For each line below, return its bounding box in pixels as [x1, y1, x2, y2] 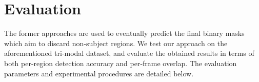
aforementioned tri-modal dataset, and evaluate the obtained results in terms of [4, 48, 254, 58]
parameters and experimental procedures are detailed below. [4, 68, 194, 78]
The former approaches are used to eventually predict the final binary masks [4, 28, 245, 38]
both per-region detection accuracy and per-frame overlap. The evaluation [4, 57, 237, 68]
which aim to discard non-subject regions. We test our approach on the [4, 37, 228, 48]
